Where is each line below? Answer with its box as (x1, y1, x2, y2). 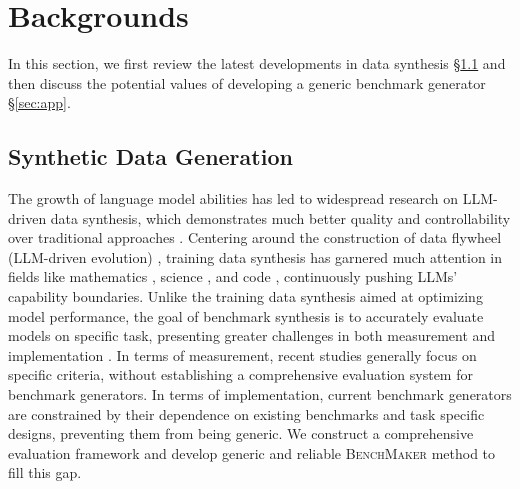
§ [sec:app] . (8, 92, 71, 113)
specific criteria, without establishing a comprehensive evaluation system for (8, 364, 473, 385)
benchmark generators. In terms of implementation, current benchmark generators (8, 384, 512, 405)
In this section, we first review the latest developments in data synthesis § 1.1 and (8, 53, 506, 74)
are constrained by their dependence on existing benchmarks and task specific (8, 403, 485, 424)
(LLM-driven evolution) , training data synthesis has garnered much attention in (8, 246, 503, 267)
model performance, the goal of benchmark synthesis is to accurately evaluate (8, 305, 484, 326)
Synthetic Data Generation (8, 141, 293, 172)
